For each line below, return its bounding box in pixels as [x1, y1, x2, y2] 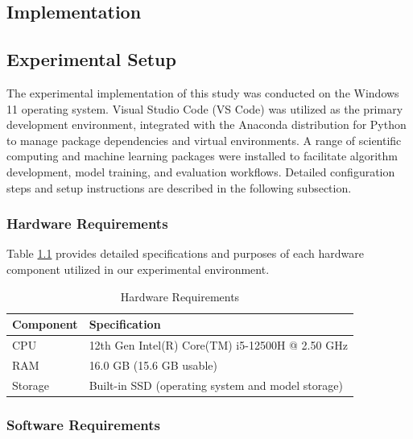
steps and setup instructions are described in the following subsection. [6, 179, 352, 196]
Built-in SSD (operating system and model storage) [89, 376, 343, 393]
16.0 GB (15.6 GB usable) [89, 356, 217, 373]
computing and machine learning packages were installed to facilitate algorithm [6, 147, 398, 164]
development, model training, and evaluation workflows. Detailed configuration [6, 163, 395, 180]
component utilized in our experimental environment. [6, 260, 270, 277]
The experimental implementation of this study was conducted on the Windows [6, 84, 399, 101]
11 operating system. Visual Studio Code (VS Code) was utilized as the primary [6, 100, 403, 117]
